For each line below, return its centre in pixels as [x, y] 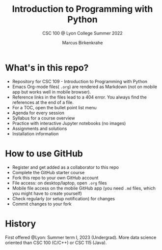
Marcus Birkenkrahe [82, 42]
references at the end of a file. [43, 102]
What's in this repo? [47, 68]
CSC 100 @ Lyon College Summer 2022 [82, 33]
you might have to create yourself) [47, 193]
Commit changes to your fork [42, 204]
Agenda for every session [38, 113]
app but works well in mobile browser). [52, 92]
